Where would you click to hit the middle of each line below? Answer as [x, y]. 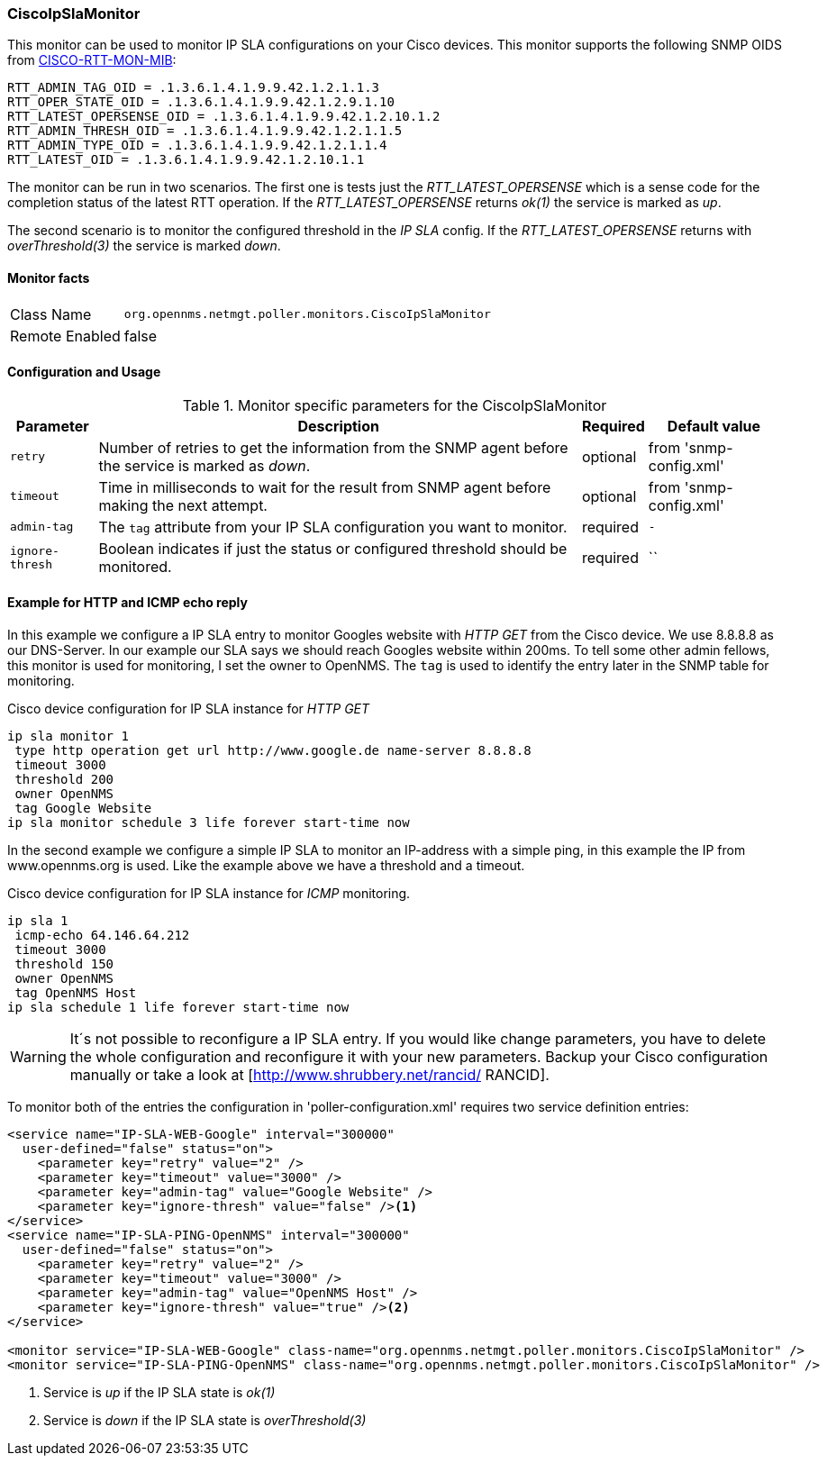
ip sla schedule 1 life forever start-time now [178, 1008]
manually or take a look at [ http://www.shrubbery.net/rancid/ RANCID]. [309, 1075]
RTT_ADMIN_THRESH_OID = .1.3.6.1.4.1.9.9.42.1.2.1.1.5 [205, 131]
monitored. [135, 566]
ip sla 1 [38, 921]
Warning [38, 1057]
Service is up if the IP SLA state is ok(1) [159, 1393]
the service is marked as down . [204, 465]
